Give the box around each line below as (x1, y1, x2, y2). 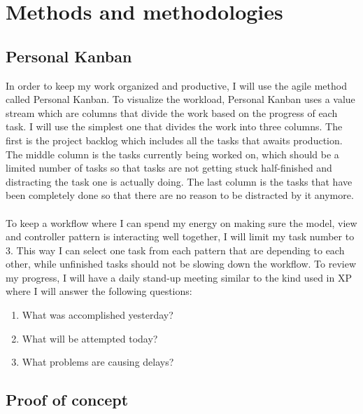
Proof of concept (6, 389, 129, 410)
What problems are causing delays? (22, 354, 174, 369)
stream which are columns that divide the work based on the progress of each (6, 105, 338, 120)
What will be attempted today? (22, 331, 158, 345)
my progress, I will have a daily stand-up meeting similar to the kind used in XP (6, 270, 352, 284)
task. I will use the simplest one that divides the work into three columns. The (6, 119, 343, 134)
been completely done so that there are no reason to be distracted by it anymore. (6, 188, 354, 202)
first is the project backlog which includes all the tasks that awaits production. (6, 132, 343, 147)
